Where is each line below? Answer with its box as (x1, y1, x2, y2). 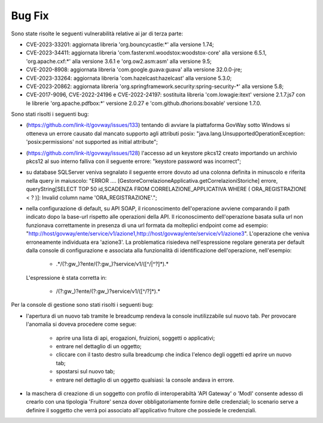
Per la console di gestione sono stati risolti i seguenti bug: (11, 301, 154, 309)
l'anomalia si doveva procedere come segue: (26, 321, 137, 328)
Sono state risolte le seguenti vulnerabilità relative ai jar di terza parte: (11, 30, 184, 37)
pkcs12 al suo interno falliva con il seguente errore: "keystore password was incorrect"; (26, 158, 242, 165)
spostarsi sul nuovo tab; (56, 368, 115, 375)
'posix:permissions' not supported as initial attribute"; (26, 138, 159, 146)
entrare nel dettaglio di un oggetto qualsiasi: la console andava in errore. (56, 376, 234, 383)
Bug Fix (11, 9, 49, 22)
